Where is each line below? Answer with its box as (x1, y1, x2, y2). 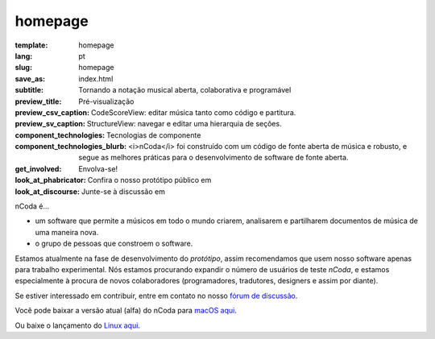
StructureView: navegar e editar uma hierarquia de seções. (86, 119, 282, 129)
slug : (14, 63, 32, 72)
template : (14, 40, 48, 50)
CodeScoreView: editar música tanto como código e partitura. (90, 107, 296, 117)
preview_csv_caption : (14, 107, 90, 117)
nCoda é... (14, 201, 50, 211)
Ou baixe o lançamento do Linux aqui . (14, 320, 141, 330)
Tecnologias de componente (106, 130, 201, 140)
